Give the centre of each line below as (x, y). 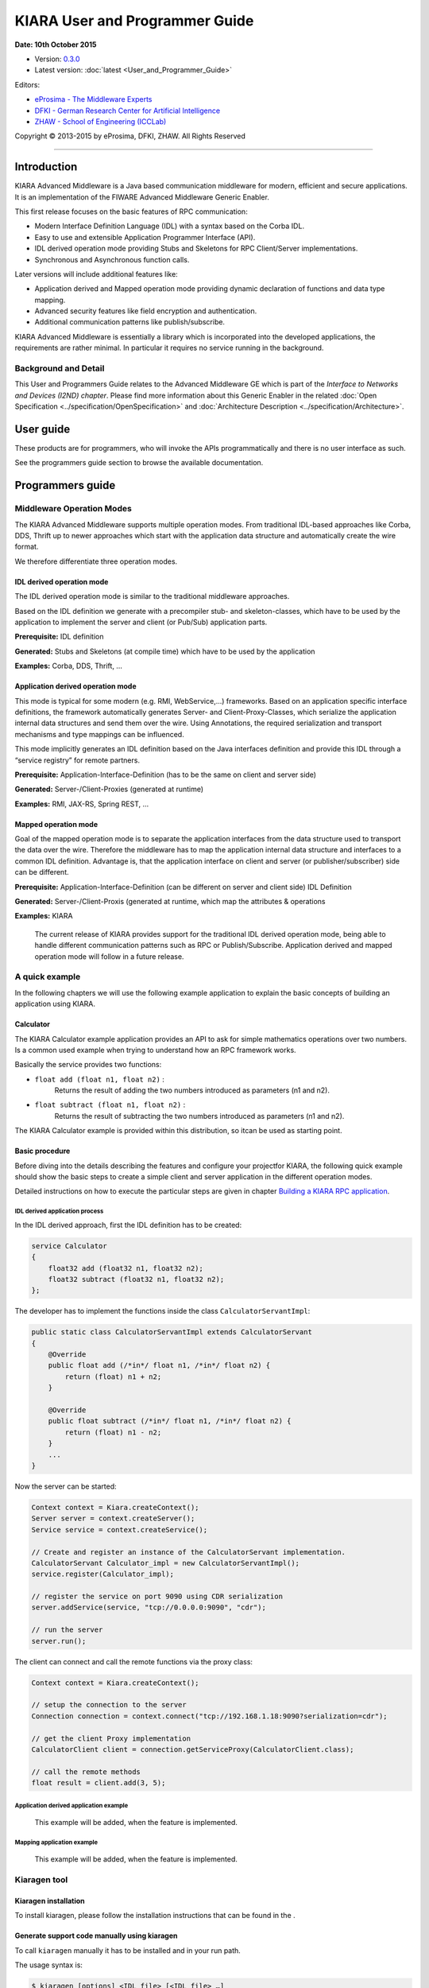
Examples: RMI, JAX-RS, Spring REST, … (82, 804)
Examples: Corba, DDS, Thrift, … (69, 666)
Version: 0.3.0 (57, 59)
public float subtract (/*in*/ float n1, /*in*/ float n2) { (170, 1421)
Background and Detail (60, 368)
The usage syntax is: (49, 1965)
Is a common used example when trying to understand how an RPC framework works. (156, 1050)
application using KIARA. (55, 1004)
